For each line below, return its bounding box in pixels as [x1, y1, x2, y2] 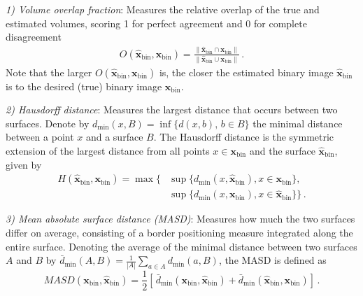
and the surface [250, 143, 315, 157]
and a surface [85, 129, 143, 144]
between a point [6, 129, 74, 144]
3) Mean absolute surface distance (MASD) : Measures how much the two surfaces [6, 211, 355, 226]
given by [6, 157, 42, 171]
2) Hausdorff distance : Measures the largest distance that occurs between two [6, 102, 338, 117]
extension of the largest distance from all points [6, 143, 210, 157]
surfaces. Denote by [6, 115, 90, 130]
